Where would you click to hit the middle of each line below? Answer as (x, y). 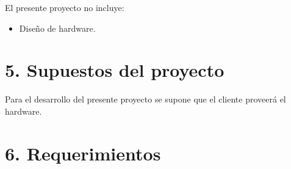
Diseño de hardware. (57, 28)
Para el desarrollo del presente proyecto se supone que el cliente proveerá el (145, 99)
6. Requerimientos (83, 153)
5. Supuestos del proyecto (115, 70)
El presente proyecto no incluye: (65, 7)
